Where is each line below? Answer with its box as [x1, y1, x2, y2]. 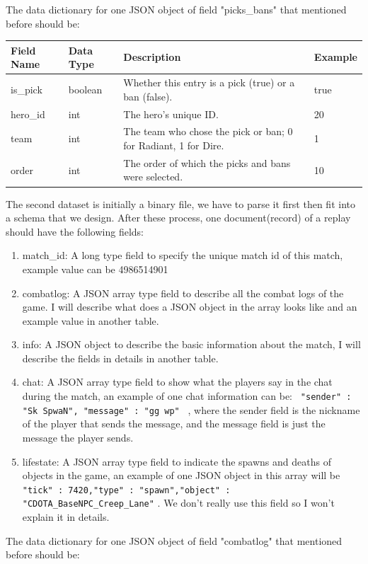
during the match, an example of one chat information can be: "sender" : [22, 389, 352, 403]
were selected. [123, 169, 183, 184]
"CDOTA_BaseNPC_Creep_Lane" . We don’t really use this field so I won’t [22, 495, 335, 510]
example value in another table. [22, 313, 159, 328]
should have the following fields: [6, 224, 144, 238]
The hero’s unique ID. [123, 106, 219, 121]
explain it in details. [22, 510, 110, 524]
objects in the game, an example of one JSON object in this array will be [22, 468, 340, 483]
